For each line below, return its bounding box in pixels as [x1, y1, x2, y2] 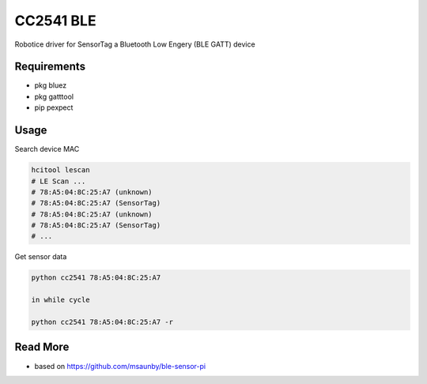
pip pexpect [34, 103, 74, 112]
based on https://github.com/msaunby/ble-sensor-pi [34, 361, 206, 371]
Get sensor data [14, 252, 67, 262]
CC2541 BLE [14, 12, 96, 29]
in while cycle [31, 296, 90, 304]
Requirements [14, 60, 86, 73]
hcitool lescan [31, 166, 90, 175]
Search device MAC [14, 145, 80, 154]
